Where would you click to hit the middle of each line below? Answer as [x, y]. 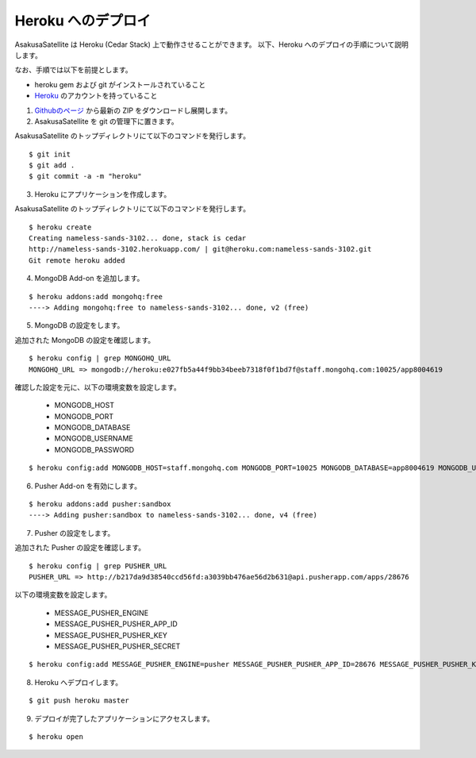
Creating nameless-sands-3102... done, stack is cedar [138, 239]
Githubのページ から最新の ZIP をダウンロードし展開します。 [133, 110]
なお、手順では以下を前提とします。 [73, 70]
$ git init [50, 154]
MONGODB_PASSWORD [94, 449]
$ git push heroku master [79, 701]
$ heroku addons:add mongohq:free [96, 296]
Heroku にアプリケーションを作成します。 [103, 194]
